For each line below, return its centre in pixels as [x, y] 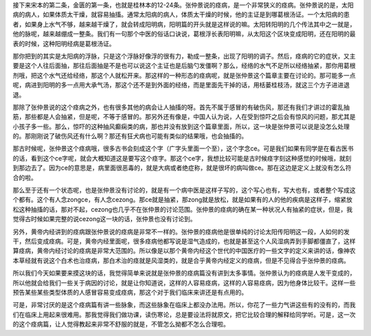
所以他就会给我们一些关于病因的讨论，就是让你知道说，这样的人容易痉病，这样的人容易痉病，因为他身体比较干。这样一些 [184, 282]
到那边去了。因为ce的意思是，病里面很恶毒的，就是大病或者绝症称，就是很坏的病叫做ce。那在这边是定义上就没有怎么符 [182, 168]
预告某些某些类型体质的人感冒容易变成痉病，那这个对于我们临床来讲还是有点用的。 [130, 292]
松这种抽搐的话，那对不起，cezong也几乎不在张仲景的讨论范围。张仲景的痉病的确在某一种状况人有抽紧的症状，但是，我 [183, 209]
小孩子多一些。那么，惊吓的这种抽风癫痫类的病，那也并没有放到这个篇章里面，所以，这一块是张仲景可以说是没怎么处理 [181, 126]
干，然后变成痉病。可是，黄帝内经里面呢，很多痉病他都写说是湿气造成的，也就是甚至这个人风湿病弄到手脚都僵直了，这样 [184, 241]
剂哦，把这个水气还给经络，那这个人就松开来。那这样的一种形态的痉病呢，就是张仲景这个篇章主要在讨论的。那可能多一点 [184, 75]
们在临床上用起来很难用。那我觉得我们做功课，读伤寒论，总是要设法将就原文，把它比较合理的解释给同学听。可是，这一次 [184, 314]
